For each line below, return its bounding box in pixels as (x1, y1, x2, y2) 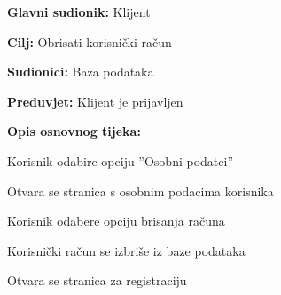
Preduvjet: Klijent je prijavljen (7, 92, 183, 110)
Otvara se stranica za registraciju (7, 271, 187, 290)
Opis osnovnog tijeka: (7, 122, 141, 140)
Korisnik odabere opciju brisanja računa (7, 211, 225, 230)
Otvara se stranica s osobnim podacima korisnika (7, 181, 274, 200)
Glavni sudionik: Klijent (7, 3, 151, 20)
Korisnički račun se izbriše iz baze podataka (7, 241, 246, 259)
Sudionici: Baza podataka (7, 62, 154, 81)
